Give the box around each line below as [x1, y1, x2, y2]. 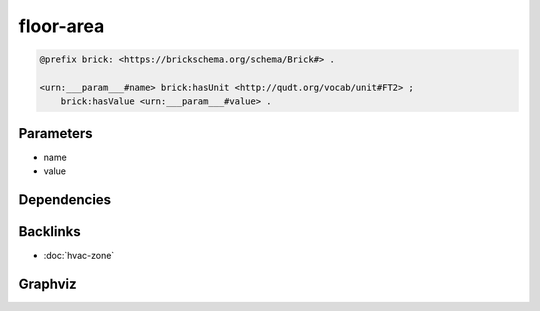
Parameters [18, 125, 93, 142]
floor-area [18, 15, 105, 37]
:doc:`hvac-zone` [43, 250, 115, 262]
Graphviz [18, 275, 77, 292]
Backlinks [18, 223, 82, 240]
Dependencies [18, 191, 112, 209]
